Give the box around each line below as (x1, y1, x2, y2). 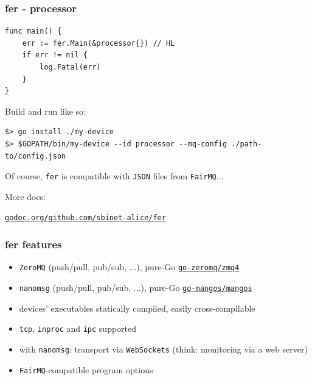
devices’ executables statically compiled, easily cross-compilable (19, 301, 255, 314)
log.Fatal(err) (40, 63, 101, 71)
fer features (5, 236, 62, 251)
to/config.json (5, 151, 66, 160)
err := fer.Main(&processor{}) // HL (22, 38, 175, 48)
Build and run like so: (5, 104, 86, 117)
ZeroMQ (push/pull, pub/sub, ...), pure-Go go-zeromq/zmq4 (19, 260, 240, 273)
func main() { (5, 27, 62, 36)
